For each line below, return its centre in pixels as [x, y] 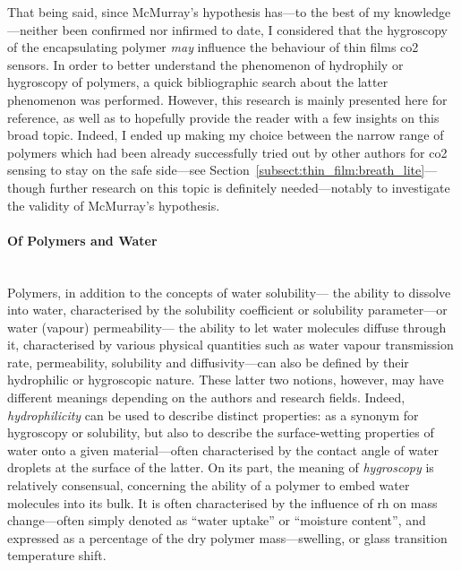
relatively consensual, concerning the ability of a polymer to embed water [209, 485]
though [26, 187]
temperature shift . [57, 555]
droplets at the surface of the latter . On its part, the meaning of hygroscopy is [221, 467]
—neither [33, 29]
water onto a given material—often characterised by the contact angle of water [223, 449]
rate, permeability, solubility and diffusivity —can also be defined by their [208, 362]
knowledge [423, 12]
